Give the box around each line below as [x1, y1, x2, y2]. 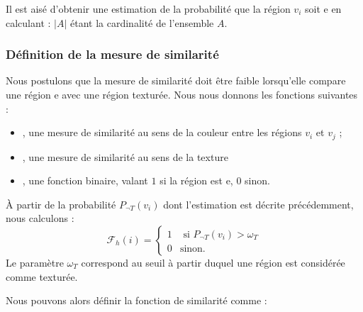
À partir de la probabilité [6, 196, 116, 211]
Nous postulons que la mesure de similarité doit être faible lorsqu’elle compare [6, 73, 346, 88]
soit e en [304, 1, 342, 16]
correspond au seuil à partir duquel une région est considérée [81, 255, 345, 270]
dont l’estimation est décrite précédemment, [163, 196, 354, 211]
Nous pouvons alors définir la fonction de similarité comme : [6, 293, 267, 308]
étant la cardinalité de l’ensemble [70, 15, 214, 30]
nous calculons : [6, 211, 74, 225]
